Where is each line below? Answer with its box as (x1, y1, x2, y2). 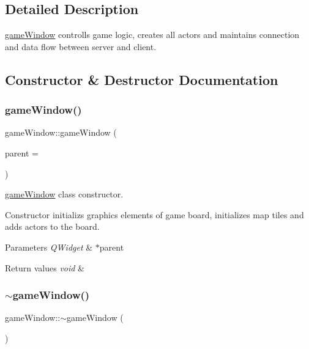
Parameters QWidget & (5, 240, 93, 253)
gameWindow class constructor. (5, 188, 124, 200)
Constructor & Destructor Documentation (5, 70, 278, 89)
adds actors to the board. (5, 220, 100, 233)
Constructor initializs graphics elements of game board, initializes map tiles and (5, 208, 304, 221)
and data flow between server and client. (5, 40, 157, 53)
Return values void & (5, 261, 84, 274)
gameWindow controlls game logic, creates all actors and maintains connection (5, 28, 300, 41)
